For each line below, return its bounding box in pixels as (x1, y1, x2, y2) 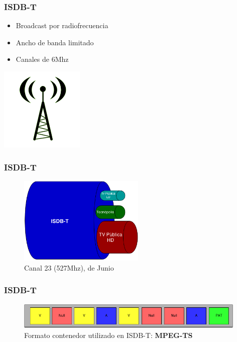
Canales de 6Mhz (16, 54, 69, 64)
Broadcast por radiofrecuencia (16, 20, 108, 31)
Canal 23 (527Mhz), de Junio (24, 262, 114, 273)
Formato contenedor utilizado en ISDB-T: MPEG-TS (24, 330, 193, 340)
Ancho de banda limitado (16, 37, 94, 47)
